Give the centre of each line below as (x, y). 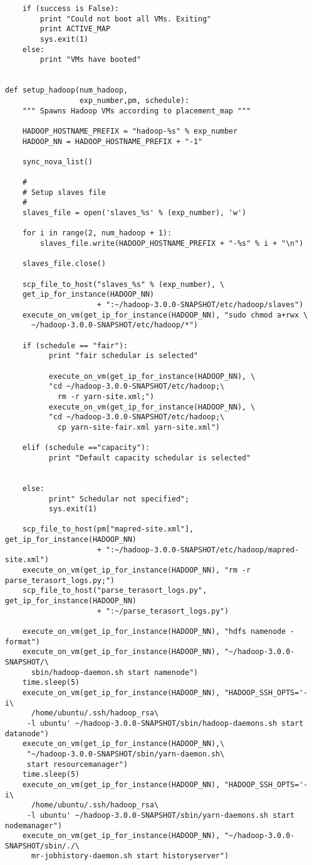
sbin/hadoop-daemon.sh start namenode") (114, 672)
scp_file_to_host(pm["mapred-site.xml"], (108, 529)
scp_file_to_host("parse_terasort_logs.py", (115, 591)
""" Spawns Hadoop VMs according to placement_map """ (136, 111)
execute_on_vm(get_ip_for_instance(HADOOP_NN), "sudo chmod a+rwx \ (165, 315)
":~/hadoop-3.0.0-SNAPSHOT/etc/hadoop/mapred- (202, 550)
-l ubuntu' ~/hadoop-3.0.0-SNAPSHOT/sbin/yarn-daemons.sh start (161, 815)
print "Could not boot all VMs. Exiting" (126, 19)
